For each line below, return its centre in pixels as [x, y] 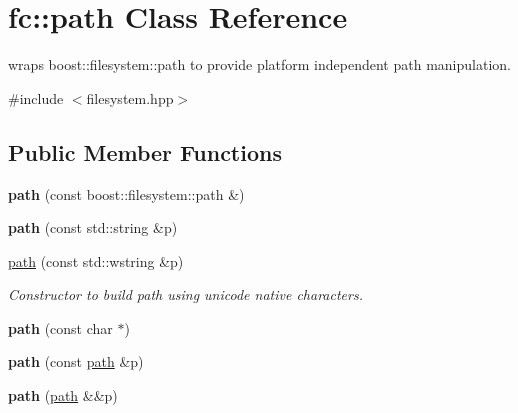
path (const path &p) [76, 361]
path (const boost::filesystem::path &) [126, 193]
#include [36, 97]
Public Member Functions [145, 151]
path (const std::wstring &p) [96, 260]
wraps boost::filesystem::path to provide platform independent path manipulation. [259, 64]
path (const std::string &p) [93, 227]
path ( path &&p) [63, 395]
